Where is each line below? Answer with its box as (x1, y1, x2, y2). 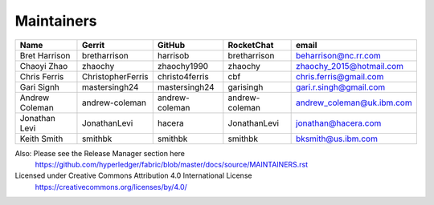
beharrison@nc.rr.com (296, 50, 381, 61)
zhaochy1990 (157, 60, 209, 71)
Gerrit (81, 39, 105, 50)
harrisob (157, 50, 190, 61)
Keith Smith (19, 133, 63, 144)
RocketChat (227, 39, 274, 50)
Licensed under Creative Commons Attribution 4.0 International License (14, 171, 252, 180)
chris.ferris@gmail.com (296, 70, 384, 82)
